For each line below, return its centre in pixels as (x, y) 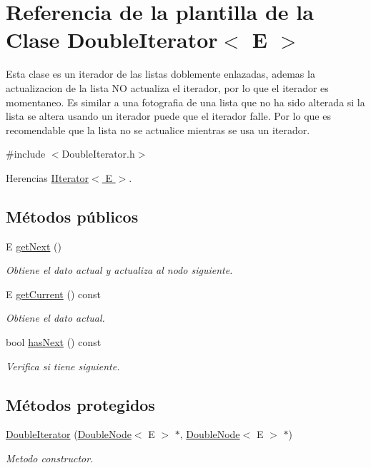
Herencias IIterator (48, 177)
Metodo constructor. (50, 458)
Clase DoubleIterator (112, 40)
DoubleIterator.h (98, 154)
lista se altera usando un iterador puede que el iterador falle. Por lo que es (168, 116)
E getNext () (34, 246)
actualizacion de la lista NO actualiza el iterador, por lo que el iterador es (167, 87)
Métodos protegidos (80, 404)
